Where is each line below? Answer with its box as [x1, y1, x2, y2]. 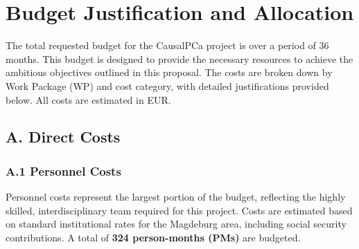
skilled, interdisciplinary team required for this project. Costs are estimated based [6, 203, 353, 217]
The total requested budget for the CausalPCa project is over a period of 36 [6, 38, 329, 53]
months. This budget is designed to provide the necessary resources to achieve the [6, 51, 353, 66]
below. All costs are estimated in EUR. [6, 92, 171, 107]
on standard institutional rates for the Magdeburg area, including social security [6, 216, 347, 231]
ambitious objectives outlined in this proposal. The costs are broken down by [6, 65, 333, 80]
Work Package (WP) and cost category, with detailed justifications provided [6, 78, 329, 93]
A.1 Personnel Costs [6, 162, 121, 179]
